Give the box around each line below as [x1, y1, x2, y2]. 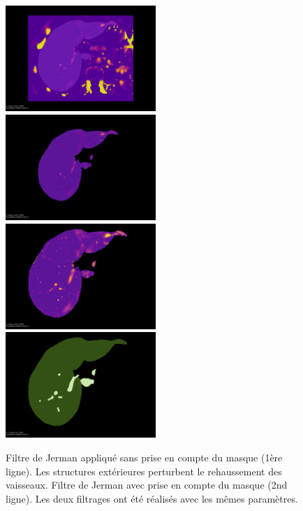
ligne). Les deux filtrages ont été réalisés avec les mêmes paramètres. [6, 491, 298, 505]
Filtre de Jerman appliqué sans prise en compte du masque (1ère [6, 450, 283, 465]
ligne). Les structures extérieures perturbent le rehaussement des [6, 463, 282, 478]
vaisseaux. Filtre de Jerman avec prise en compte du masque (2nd [6, 477, 288, 492]
